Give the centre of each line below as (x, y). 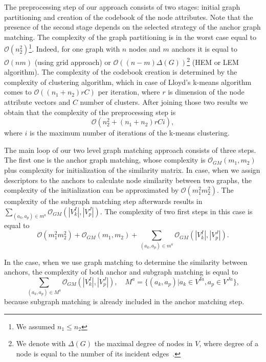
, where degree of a (229, 343)
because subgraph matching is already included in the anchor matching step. (124, 301)
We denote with (41, 343)
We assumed (36, 326)
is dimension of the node (206, 92)
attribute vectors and (37, 102)
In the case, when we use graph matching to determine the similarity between (126, 262)
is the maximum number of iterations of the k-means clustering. (129, 133)
